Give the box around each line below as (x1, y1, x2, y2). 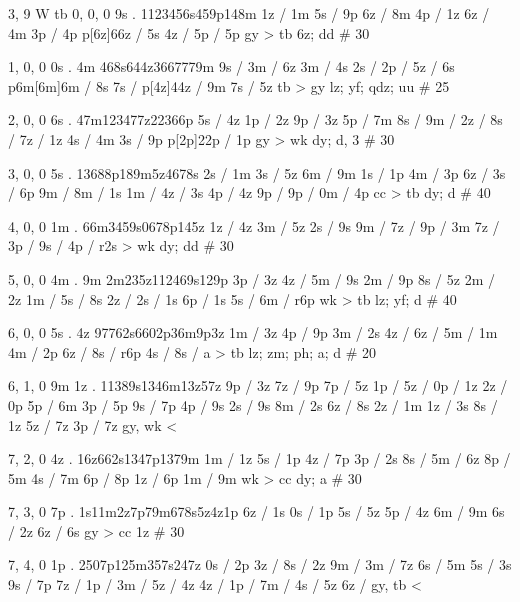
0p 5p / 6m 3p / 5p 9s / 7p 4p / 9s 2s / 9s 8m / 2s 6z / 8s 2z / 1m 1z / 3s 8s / (8, 394, 498, 415)
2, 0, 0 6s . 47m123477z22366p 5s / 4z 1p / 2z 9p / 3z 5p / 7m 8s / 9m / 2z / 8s (8, 109, 503, 130)
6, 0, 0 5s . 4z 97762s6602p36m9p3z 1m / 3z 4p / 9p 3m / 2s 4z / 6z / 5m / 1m (8, 322, 498, 343)
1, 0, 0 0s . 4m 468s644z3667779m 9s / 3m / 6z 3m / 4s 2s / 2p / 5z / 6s (8, 56, 455, 77)
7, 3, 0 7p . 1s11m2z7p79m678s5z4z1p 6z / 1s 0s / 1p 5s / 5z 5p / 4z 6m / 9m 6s (8, 501, 505, 522)
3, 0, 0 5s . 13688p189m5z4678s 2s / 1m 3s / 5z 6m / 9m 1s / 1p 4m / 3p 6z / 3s (8, 162, 506, 183)
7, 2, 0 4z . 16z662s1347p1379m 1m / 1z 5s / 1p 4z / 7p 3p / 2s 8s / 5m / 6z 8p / (8, 448, 511, 469)
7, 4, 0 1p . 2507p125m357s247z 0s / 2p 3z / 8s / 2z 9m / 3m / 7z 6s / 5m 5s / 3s (8, 554, 512, 575)
